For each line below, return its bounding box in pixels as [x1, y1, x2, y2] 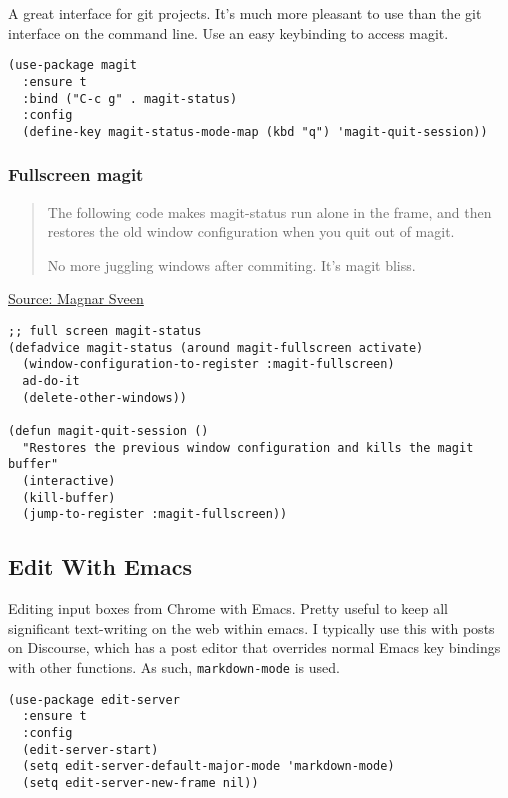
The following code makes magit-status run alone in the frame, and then [47, 201, 492, 222]
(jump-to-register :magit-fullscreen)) [22, 507, 288, 522]
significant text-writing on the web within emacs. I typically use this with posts [8, 617, 495, 638]
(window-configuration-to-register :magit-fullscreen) [22, 357, 395, 372]
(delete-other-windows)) [22, 390, 187, 405]
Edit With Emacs [8, 551, 192, 582]
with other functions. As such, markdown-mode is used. [8, 656, 340, 677]
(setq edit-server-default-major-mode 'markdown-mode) [22, 759, 395, 774]
